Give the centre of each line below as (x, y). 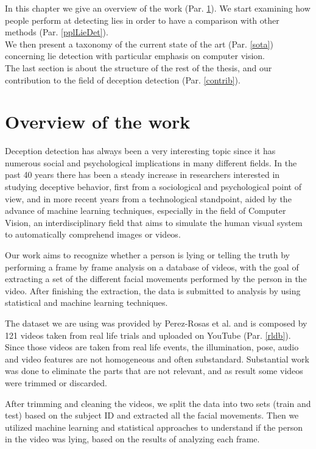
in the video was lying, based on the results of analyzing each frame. (132, 439)
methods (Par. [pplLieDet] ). (57, 32)
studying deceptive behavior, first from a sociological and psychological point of (153, 187)
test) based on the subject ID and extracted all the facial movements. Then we (152, 415)
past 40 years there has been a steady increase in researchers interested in (142, 175)
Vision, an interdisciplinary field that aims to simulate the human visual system (154, 222)
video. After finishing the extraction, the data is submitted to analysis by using (153, 290)
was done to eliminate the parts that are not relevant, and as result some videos (154, 371)
